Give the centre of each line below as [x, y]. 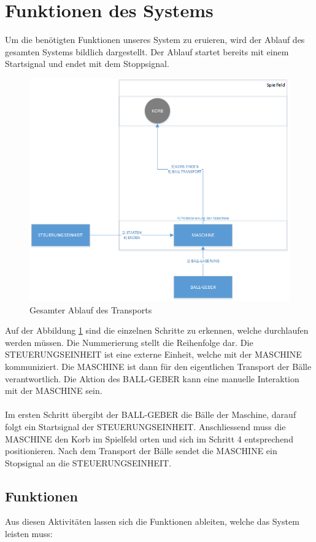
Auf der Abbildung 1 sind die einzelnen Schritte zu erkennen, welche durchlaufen [157, 330]
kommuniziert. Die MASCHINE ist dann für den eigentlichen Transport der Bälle [158, 366]
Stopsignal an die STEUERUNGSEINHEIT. [88, 462]
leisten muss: [29, 534]
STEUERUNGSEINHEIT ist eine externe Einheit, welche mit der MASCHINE [153, 354]
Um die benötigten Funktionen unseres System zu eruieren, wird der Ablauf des [155, 40]
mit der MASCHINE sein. [54, 391]
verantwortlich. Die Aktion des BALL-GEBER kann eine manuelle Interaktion [152, 378]
